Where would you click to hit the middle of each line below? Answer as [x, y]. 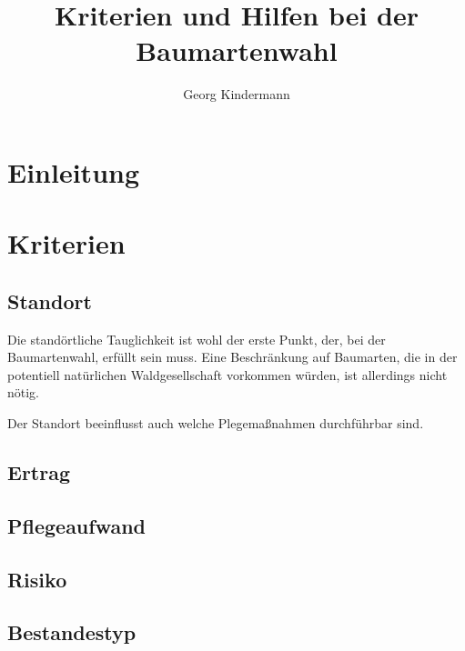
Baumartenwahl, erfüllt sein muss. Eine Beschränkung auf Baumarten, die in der [232, 357]
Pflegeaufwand [77, 525]
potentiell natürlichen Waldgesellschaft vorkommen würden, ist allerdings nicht [227, 374]
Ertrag [39, 472]
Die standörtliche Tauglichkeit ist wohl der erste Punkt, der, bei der [197, 339]
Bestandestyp [72, 632]
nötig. [24, 392]
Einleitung [74, 171]
